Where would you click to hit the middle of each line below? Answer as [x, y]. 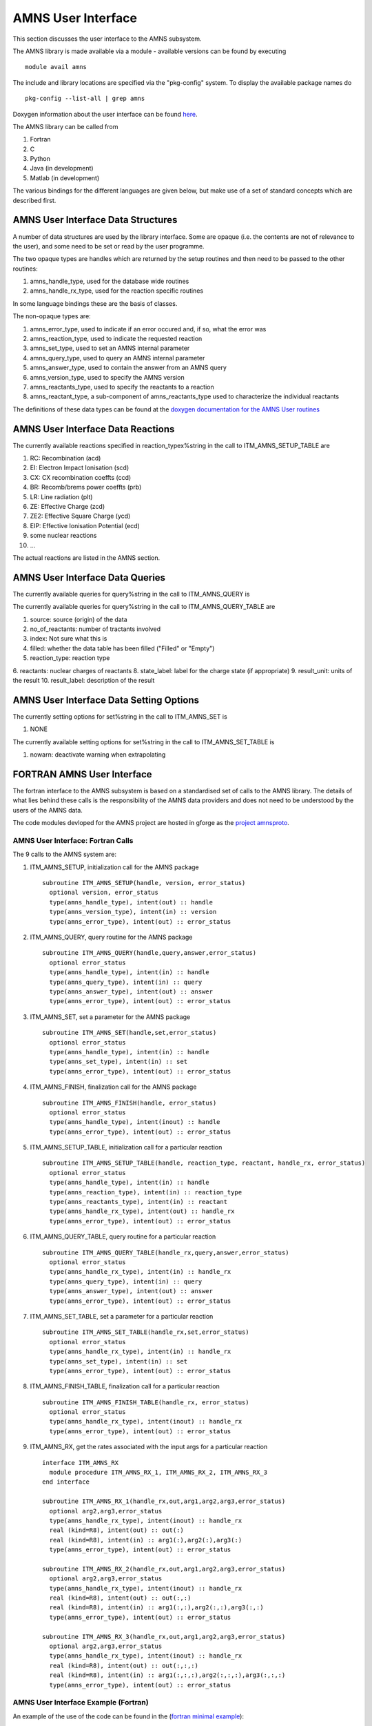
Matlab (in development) [65, 178]
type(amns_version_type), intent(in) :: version [133, 912]
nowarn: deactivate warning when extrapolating [98, 755]
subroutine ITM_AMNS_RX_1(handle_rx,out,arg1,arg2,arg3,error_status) [164, 1501]
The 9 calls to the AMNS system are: [65, 854]
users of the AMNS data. [48, 810]
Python [40, 159]
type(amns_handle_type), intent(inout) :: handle [135, 1122]
